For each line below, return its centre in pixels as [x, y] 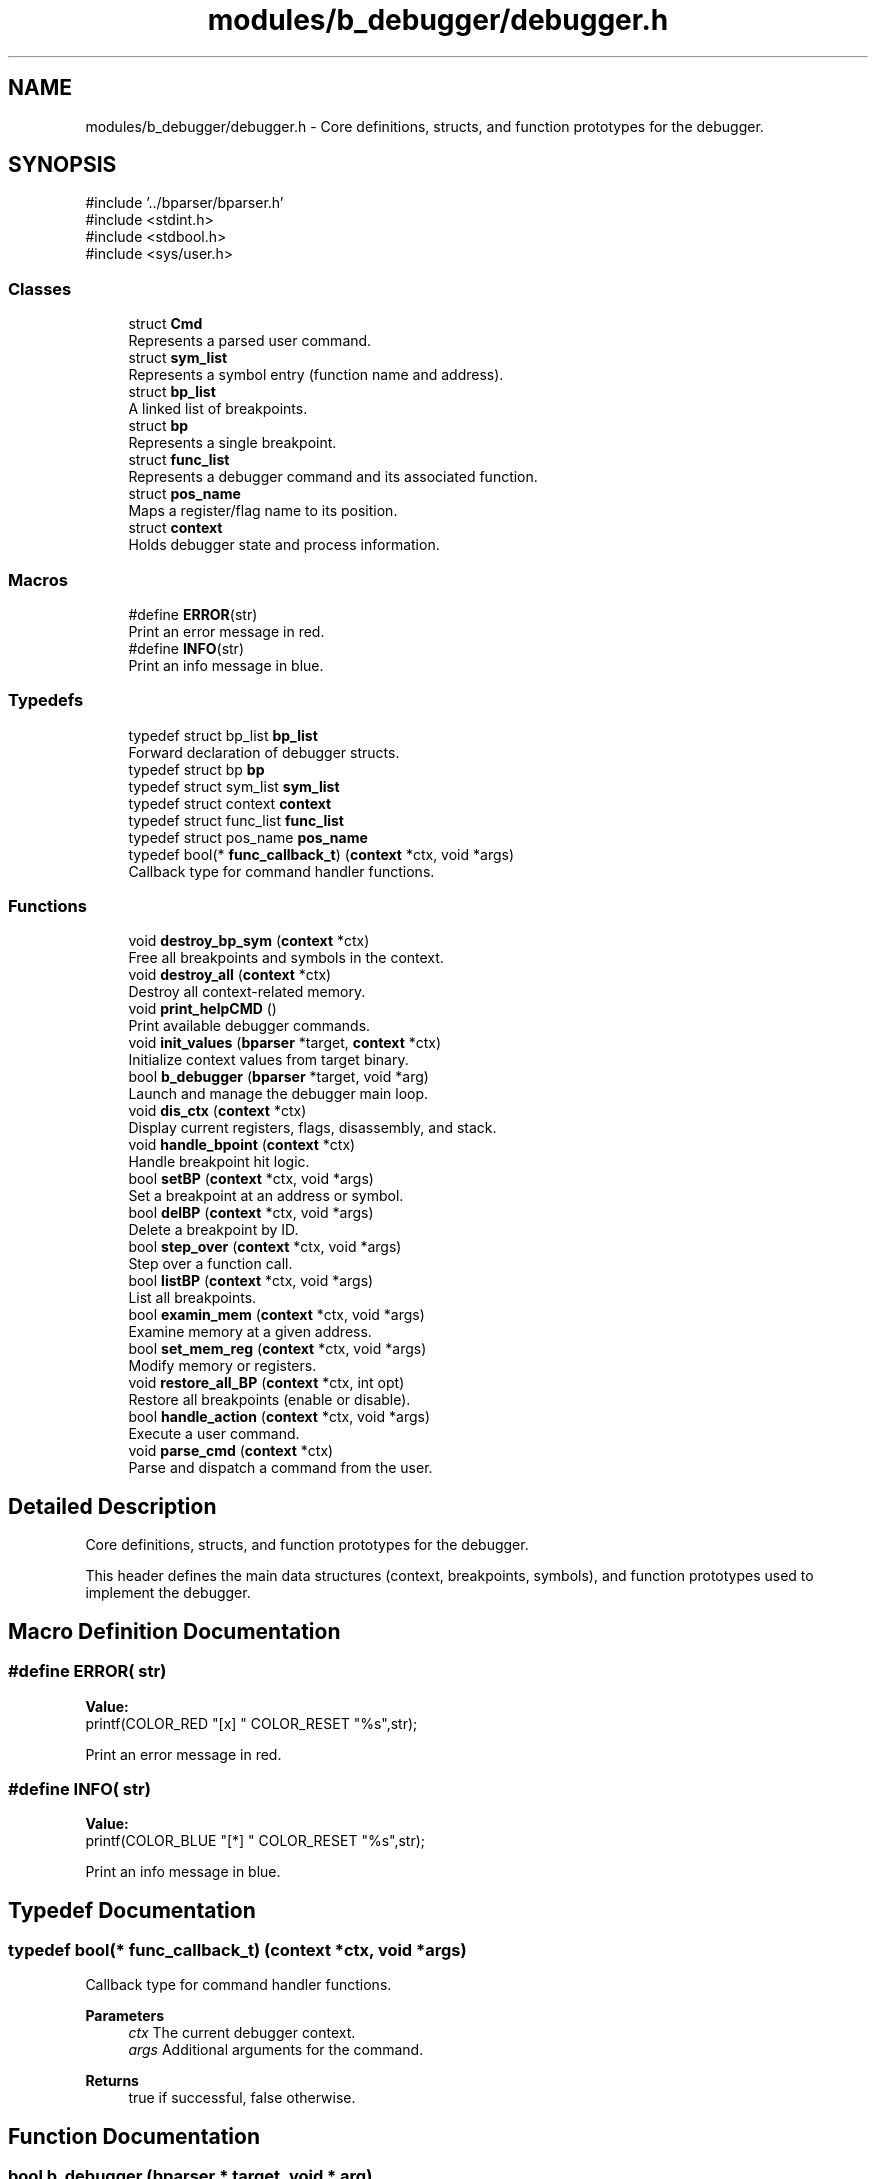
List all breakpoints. [192, 1298]
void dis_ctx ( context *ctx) [217, 1111]
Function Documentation [134, 2136]
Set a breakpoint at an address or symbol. [266, 1196]
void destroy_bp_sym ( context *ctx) [249, 941]
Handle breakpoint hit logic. [219, 1162]
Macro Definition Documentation [174, 1631]
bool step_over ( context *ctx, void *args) [265, 1247]
